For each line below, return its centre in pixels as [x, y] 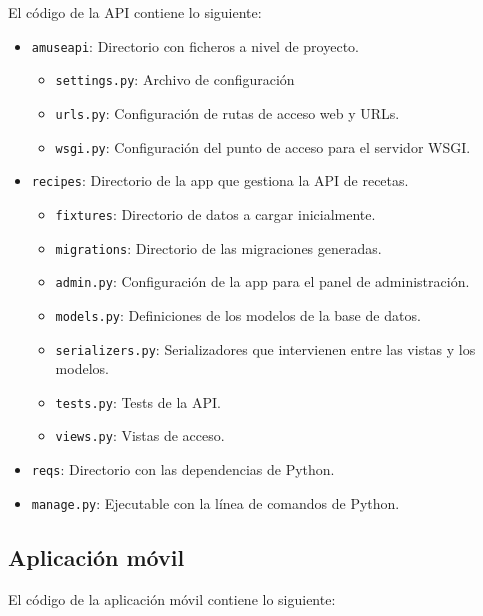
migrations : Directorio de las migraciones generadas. [218, 247]
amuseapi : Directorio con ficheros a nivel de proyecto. [195, 45]
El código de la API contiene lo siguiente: [135, 12]
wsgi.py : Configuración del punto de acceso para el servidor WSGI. [263, 146]
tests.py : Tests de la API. [138, 401]
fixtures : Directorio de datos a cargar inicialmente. [215, 213]
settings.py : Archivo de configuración [175, 79]
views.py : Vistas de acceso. [140, 435]
